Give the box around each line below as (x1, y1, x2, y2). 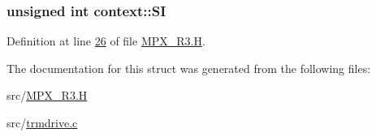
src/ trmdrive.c (6, 114, 78, 131)
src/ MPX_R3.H (6, 87, 88, 104)
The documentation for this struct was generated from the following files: (6, 59, 371, 76)
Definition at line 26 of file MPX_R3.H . (6, 32, 205, 49)
